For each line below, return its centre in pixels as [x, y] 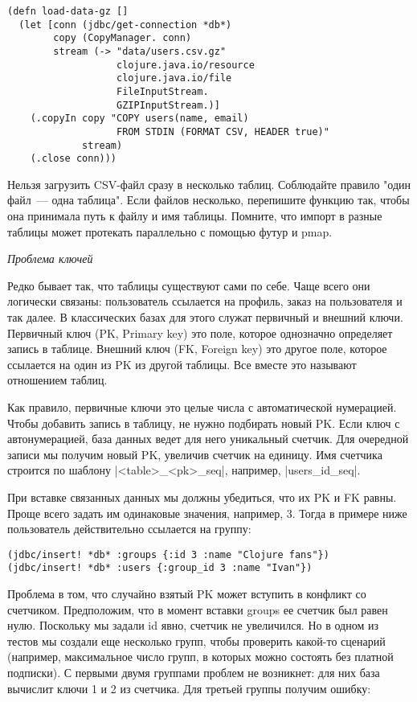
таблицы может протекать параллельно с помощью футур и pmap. [170, 231]
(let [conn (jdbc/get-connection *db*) [125, 25]
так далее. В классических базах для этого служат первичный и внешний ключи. [205, 317]
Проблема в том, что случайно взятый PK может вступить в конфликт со [187, 594]
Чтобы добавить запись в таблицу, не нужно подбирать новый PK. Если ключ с [204, 423]
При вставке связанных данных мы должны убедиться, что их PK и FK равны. [202, 497]
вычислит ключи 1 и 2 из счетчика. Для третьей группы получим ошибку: [189, 688]
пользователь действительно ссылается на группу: [129, 529]
